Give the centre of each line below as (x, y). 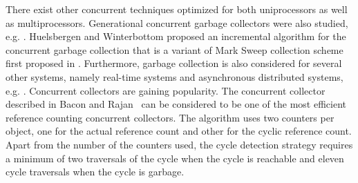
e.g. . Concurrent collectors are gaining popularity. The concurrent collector (166, 90)
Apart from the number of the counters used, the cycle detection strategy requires (179, 144)
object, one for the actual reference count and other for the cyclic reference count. (179, 131)
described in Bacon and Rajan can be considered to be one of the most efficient (176, 104)
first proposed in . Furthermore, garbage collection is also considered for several (174, 63)
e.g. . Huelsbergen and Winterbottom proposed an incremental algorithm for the (176, 36)
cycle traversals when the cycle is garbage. (95, 172)
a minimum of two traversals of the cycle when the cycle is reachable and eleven (175, 158)
